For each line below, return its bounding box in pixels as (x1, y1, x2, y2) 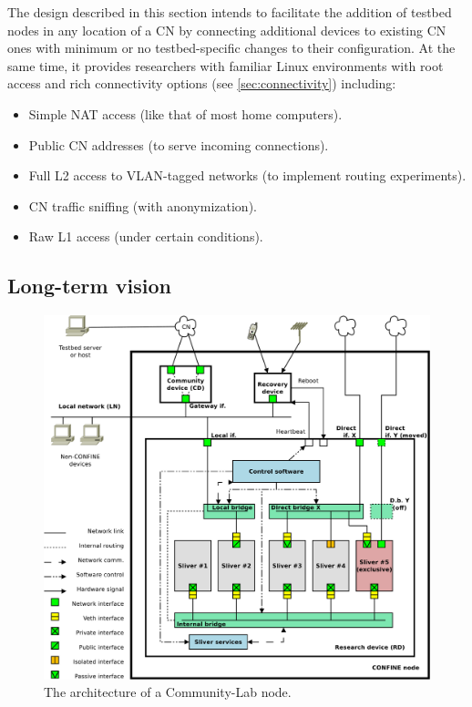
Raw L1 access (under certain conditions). (28, 227, 263, 246)
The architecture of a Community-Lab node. (44, 682, 292, 702)
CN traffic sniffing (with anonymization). (28, 196, 257, 215)
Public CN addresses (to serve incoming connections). (28, 135, 329, 154)
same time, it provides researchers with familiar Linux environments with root (7, 56, 444, 75)
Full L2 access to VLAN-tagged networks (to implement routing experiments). (28, 166, 467, 185)
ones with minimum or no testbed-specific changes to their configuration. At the (7, 38, 456, 57)
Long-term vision (7, 272, 171, 300)
